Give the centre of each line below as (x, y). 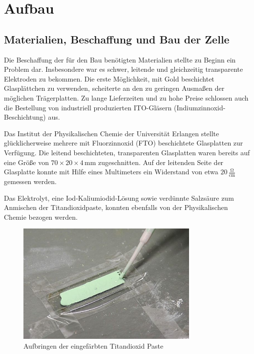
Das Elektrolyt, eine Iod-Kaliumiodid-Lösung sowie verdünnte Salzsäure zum (119, 198)
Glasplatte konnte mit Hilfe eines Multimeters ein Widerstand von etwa (111, 172)
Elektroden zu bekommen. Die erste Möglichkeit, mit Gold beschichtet (109, 78)
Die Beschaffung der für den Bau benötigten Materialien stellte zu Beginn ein (120, 59)
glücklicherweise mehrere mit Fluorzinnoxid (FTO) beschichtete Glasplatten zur (124, 143)
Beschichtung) (25, 117)
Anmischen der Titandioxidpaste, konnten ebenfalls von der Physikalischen (116, 207)
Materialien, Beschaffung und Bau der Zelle (117, 39)
